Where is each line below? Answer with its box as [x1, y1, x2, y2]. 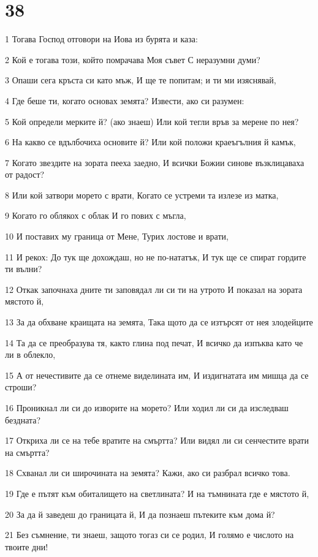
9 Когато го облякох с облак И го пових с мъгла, [5, 209, 186, 222]
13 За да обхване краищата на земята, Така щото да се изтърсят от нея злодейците [5, 316, 313, 328]
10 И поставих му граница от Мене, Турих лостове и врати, [5, 230, 229, 243]
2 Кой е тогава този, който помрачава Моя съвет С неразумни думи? [5, 53, 260, 66]
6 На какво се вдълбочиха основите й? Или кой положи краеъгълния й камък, [5, 135, 296, 148]
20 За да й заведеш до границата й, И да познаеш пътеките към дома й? [5, 507, 275, 520]
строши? [5, 381, 37, 393]
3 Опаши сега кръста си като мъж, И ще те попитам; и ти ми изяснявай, [5, 74, 276, 86]
